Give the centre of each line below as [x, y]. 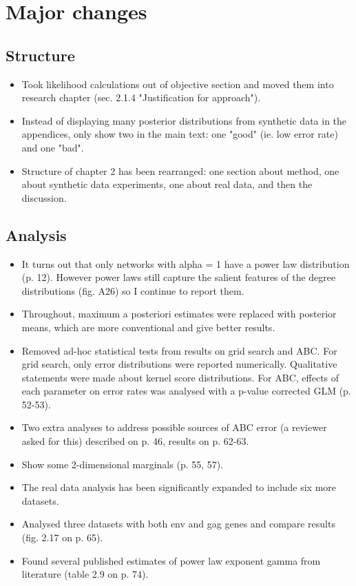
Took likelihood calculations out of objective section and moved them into [178, 84]
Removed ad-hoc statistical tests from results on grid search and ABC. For [179, 350]
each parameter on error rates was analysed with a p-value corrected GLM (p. [186, 391]
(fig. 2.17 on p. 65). [62, 537]
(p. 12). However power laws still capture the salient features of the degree [179, 277]
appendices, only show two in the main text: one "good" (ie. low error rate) [180, 134]
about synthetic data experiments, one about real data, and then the [167, 184]
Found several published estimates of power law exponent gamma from [171, 560]
